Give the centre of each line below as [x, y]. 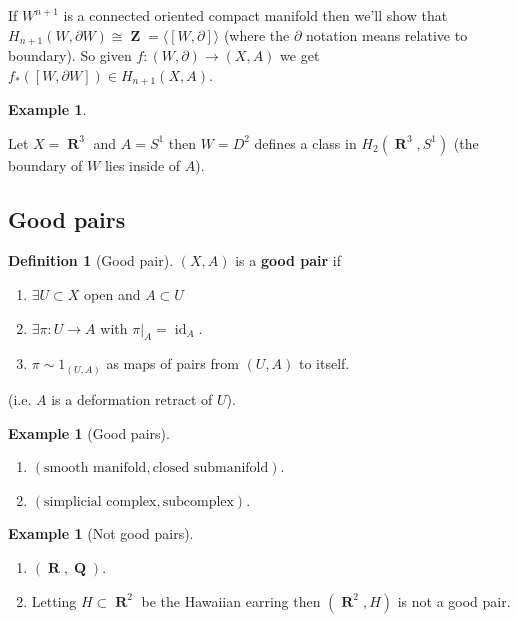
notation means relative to [387, 34]
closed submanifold [210, 468]
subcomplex [198, 501]
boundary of [45, 164]
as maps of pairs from [172, 363]
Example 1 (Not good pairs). [101, 533]
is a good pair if [288, 260]
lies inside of [142, 164]
